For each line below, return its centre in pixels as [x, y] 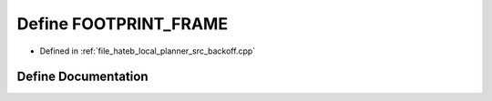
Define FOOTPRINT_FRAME [122, 24]
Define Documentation [82, 77]
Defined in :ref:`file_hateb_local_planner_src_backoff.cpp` [148, 51]
